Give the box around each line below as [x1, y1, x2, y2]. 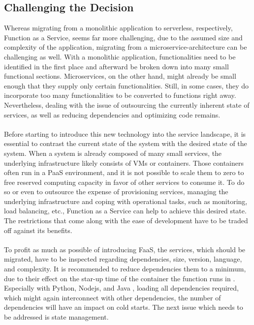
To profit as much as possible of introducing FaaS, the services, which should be [4, 244, 246, 254]
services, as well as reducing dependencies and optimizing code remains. [4, 109, 221, 119]
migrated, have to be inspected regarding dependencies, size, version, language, [4, 254, 242, 264]
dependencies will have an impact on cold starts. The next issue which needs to [4, 302, 243, 312]
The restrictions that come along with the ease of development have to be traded [4, 215, 248, 226]
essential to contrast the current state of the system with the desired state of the [4, 138, 247, 148]
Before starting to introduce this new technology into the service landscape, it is [4, 128, 246, 139]
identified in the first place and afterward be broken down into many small [4, 61, 229, 71]
